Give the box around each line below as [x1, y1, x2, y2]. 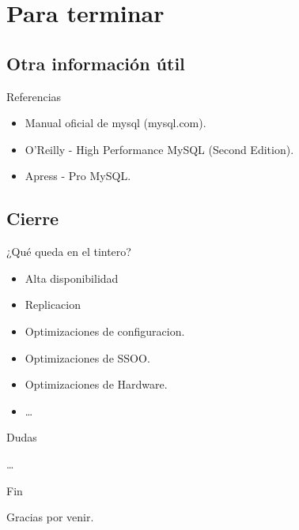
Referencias [6, 88, 62, 104]
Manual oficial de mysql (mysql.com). [25, 115, 206, 131]
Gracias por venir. [6, 509, 94, 525]
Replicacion [25, 296, 81, 313]
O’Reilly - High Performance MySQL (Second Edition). [25, 141, 294, 157]
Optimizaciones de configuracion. [25, 322, 185, 339]
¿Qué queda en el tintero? [6, 243, 131, 260]
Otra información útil [6, 51, 185, 75]
